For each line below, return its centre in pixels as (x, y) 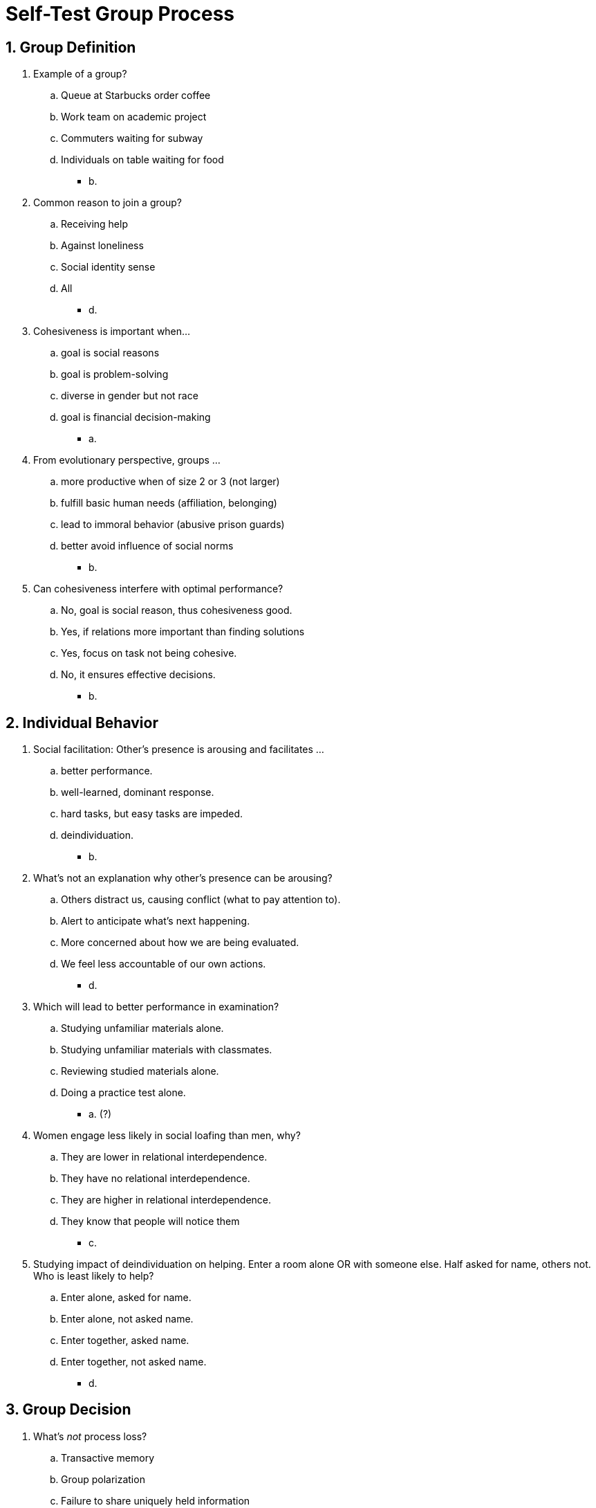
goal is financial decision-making (136, 417)
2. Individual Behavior (82, 723)
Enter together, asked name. (125, 1341)
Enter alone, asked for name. (126, 1298)
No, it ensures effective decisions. (138, 675)
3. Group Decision (68, 1410)
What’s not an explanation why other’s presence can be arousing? (183, 878)
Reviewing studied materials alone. (140, 1071)
